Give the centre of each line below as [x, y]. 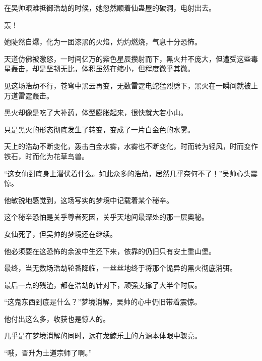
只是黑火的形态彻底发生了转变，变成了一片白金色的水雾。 [99, 129]
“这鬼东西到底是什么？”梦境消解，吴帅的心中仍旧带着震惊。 [103, 302]
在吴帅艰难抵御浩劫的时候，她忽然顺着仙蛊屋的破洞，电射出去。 [110, 8]
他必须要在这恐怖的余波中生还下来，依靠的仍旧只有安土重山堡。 [110, 251]
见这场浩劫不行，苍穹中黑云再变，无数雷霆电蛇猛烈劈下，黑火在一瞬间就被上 [131, 85]
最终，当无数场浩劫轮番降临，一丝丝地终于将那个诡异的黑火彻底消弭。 [120, 268]
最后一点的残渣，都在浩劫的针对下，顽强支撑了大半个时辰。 [103, 285]
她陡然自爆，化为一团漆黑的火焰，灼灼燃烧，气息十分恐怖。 [103, 42]
